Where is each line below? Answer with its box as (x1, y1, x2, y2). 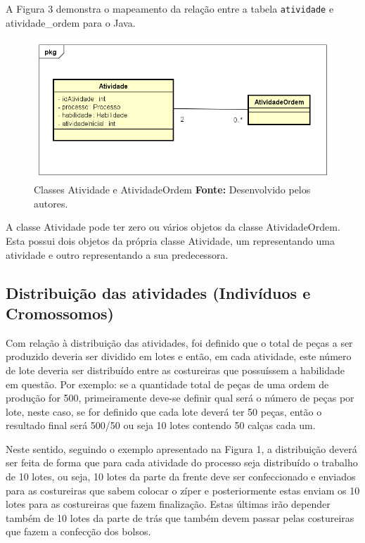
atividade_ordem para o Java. (6, 15, 136, 30)
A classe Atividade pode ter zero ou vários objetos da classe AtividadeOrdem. (6, 219, 340, 234)
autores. (34, 196, 68, 210)
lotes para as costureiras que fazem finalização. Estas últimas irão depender (6, 497, 331, 511)
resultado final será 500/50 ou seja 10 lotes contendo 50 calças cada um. (6, 418, 316, 433)
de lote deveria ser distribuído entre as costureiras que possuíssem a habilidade (6, 362, 345, 377)
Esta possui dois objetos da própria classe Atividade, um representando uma (6, 233, 335, 248)
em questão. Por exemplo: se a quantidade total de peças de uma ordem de (6, 376, 329, 391)
